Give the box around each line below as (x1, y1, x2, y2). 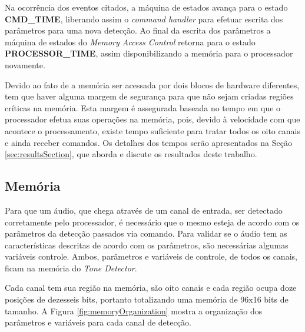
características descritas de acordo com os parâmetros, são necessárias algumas (5, 238, 289, 251)
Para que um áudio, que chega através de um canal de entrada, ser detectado (5, 204, 283, 216)
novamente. (5, 58, 45, 71)
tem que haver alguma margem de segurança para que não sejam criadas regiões (5, 90, 294, 102)
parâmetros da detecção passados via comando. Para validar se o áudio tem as (5, 227, 287, 240)
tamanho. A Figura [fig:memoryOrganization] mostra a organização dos (5, 304, 263, 317)
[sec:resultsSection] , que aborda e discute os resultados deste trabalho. (5, 148, 257, 160)
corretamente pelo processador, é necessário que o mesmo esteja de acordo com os (5, 215, 300, 228)
